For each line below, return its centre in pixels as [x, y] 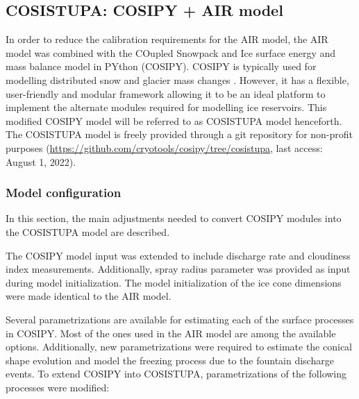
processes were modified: [58, 387]
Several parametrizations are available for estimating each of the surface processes [180, 319]
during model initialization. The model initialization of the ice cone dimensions [174, 282]
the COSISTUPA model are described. [88, 231]
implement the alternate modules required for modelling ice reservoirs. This [166, 107]
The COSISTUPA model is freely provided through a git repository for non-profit [179, 134]
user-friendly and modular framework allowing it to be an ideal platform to [166, 93]
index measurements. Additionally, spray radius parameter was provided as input [178, 269]
